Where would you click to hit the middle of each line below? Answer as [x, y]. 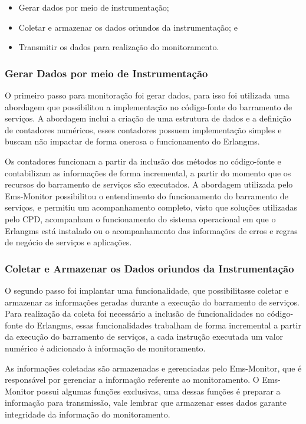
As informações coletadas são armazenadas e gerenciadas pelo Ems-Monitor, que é [153, 368]
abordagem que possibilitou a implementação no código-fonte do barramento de [149, 106]
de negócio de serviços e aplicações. [68, 242]
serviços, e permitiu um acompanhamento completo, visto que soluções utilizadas [151, 207]
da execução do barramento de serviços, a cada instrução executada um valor [144, 336]
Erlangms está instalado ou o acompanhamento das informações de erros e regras [151, 230]
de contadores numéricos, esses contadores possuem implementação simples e [143, 129]
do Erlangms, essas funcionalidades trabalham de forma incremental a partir [163, 325]
